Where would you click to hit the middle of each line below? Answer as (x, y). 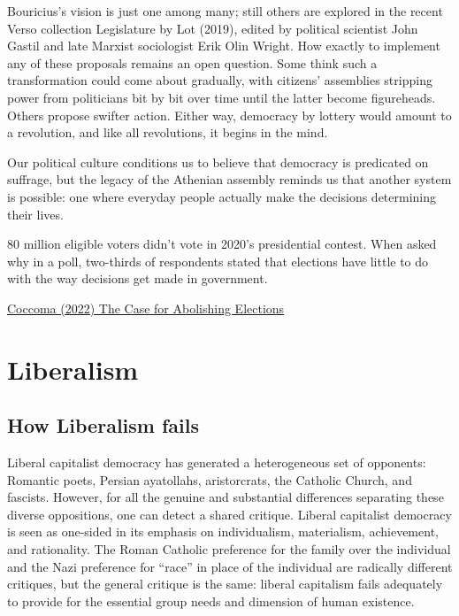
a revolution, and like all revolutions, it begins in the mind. (168, 132)
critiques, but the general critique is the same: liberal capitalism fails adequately (225, 584)
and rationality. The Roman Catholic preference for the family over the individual (229, 549)
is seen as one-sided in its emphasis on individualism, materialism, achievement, (223, 531)
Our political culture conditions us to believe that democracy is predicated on (218, 162)
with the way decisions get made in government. (138, 278)
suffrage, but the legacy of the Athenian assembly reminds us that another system (229, 179)
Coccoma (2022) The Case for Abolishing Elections (146, 308)
